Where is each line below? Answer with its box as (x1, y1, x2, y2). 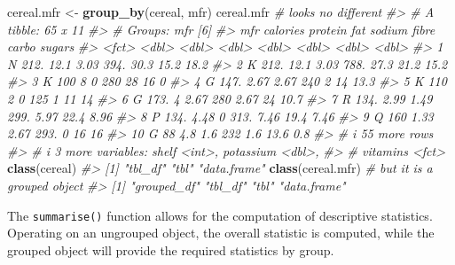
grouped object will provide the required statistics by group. (7, 240, 334, 259)
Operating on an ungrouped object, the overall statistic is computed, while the (7, 223, 435, 242)
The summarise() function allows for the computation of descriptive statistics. (7, 206, 433, 224)
